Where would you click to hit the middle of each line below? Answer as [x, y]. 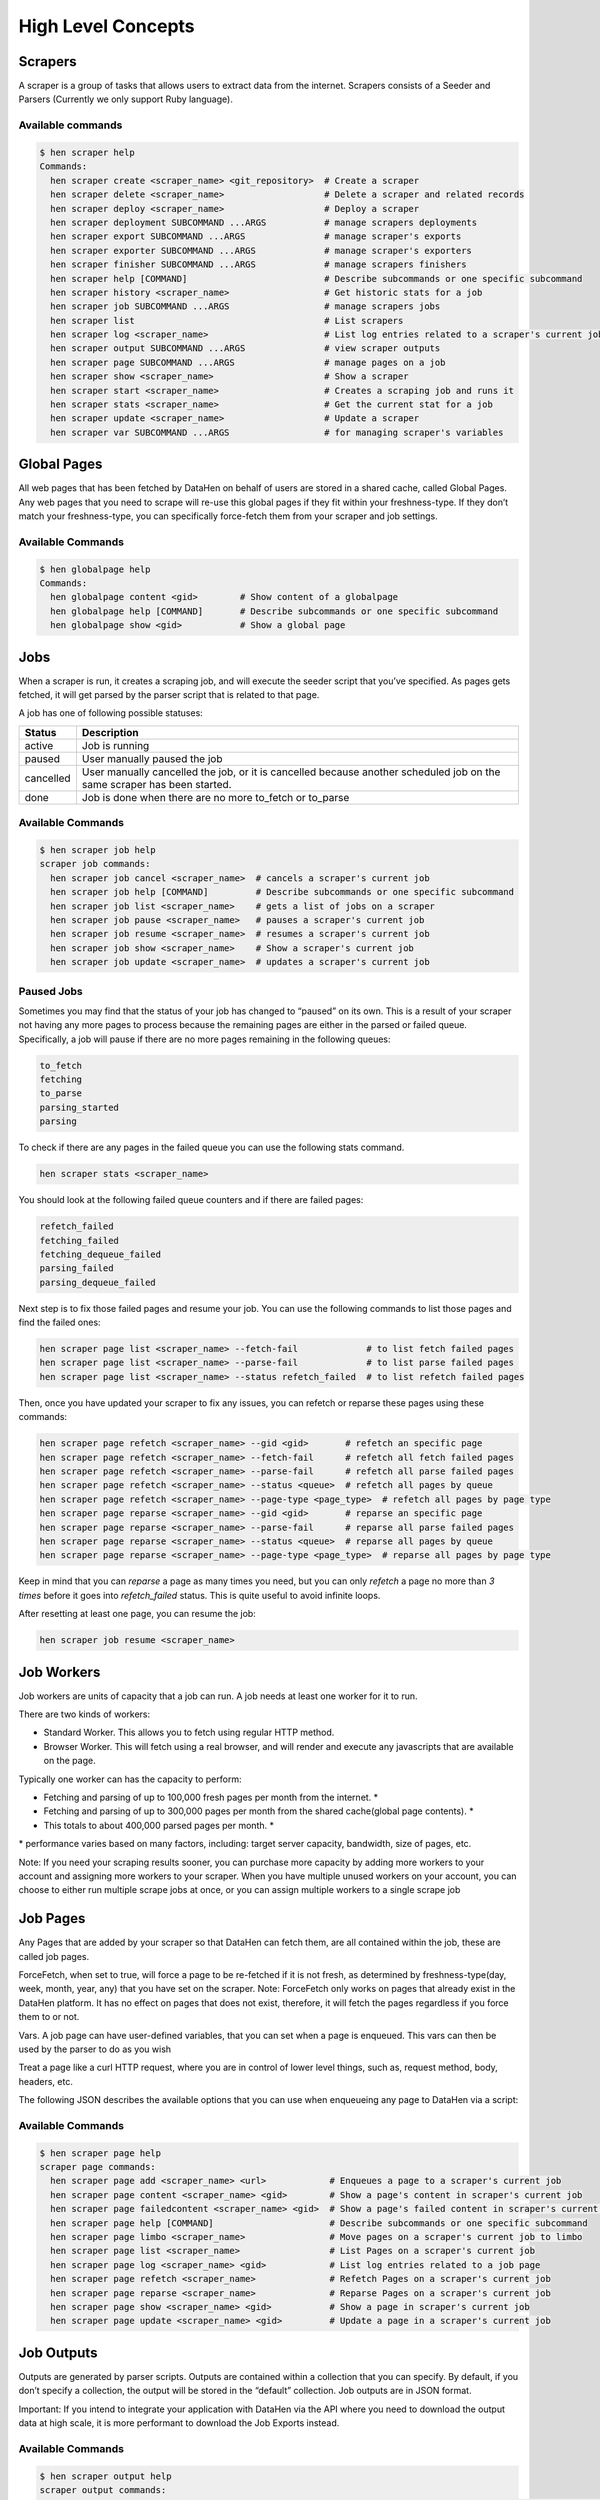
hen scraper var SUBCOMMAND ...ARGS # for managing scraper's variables [277, 432]
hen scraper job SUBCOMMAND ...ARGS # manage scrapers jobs [245, 306]
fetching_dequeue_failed [100, 1254]
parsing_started [79, 1107]
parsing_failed [76, 1268]
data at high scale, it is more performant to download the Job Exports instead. [179, 2423]
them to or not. [49, 2017]
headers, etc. [46, 2081]
